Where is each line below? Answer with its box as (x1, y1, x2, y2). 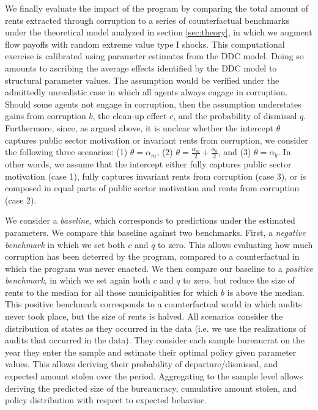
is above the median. (227, 285, 305, 298)
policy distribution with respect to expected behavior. (5, 394, 207, 406)
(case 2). (5, 193, 37, 206)
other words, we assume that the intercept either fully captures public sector (5, 157, 292, 170)
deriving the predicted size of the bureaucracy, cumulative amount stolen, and (5, 381, 297, 394)
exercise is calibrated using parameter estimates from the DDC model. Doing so (5, 49, 304, 62)
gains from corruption (5, 109, 86, 122)
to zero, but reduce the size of (183, 274, 295, 287)
